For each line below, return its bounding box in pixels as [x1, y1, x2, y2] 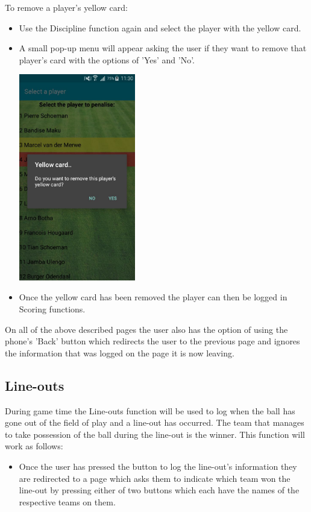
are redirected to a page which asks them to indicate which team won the [19, 472, 291, 484]
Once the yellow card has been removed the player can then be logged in [19, 291, 287, 303]
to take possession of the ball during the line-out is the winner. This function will [5, 428, 305, 440]
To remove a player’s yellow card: [5, 1, 128, 13]
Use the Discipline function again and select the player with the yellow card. [19, 21, 301, 34]
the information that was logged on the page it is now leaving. [5, 346, 234, 359]
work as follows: [5, 440, 63, 452]
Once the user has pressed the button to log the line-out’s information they [19, 460, 297, 472]
